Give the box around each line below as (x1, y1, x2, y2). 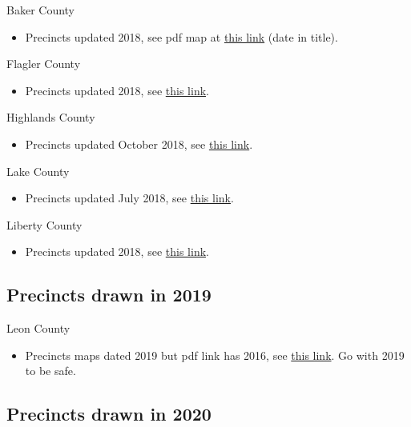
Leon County (6, 320, 71, 337)
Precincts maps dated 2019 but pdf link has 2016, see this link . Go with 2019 (25, 346, 405, 363)
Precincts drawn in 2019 (6, 282, 212, 307)
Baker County (6, 2, 75, 18)
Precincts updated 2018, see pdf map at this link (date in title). (25, 28, 338, 45)
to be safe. (25, 362, 76, 379)
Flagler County (6, 55, 81, 72)
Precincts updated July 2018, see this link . (25, 190, 234, 206)
